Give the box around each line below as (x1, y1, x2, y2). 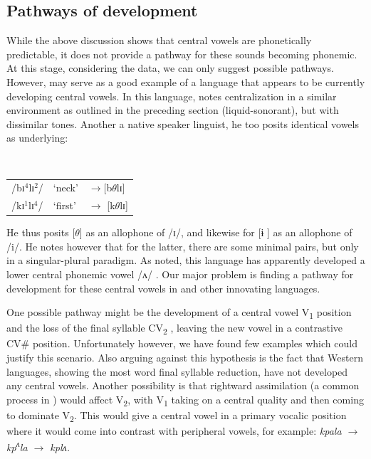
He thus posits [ (6, 225, 75, 240)
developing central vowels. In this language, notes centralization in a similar (6, 88, 337, 103)
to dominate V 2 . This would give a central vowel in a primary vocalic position (6, 407, 347, 424)
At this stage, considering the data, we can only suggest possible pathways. (6, 60, 334, 75)
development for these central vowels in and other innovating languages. (6, 280, 320, 295)
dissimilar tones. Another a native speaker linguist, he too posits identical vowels (6, 116, 359, 131)
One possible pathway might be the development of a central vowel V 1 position (6, 305, 352, 321)
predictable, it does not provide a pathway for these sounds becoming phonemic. (6, 46, 357, 61)
